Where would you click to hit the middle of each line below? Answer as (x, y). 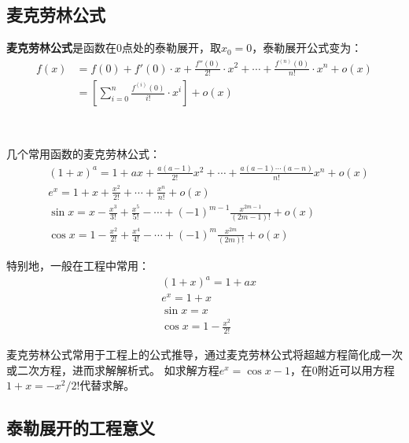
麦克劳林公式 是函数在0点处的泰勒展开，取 (114, 48)
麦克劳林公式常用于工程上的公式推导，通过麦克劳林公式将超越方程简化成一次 (204, 354)
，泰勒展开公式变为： (307, 48)
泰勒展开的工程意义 (81, 428)
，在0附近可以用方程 (342, 369)
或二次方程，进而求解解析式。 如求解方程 (113, 369)
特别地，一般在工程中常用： (78, 265)
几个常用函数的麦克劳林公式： (83, 153)
